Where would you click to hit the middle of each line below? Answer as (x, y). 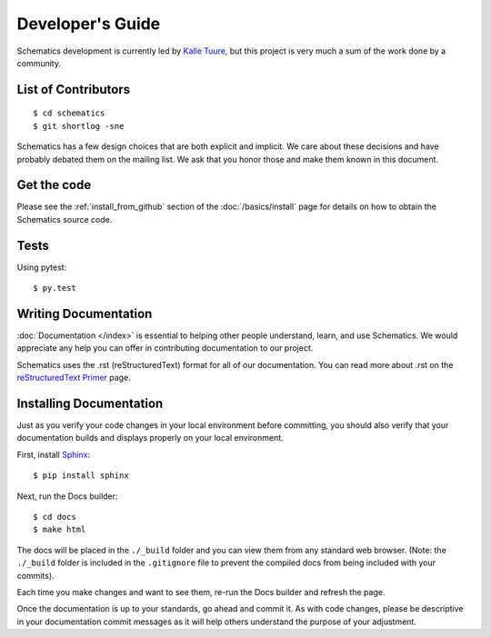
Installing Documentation (90, 403)
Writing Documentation (85, 314)
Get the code (54, 185)
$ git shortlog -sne (79, 126)
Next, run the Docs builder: (67, 496)
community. (39, 63)
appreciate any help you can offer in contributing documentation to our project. (165, 348)
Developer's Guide (89, 24)
